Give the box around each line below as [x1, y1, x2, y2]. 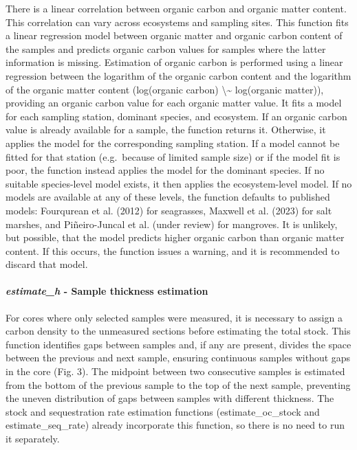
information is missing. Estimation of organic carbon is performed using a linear [6, 55, 343, 69]
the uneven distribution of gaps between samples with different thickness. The [6, 391, 334, 405]
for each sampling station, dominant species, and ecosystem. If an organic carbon [6, 109, 347, 123]
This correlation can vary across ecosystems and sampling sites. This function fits [6, 14, 349, 29]
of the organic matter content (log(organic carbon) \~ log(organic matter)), [6, 82, 324, 96]
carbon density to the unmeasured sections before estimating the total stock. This [6, 324, 351, 338]
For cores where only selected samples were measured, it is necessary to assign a [6, 310, 343, 324]
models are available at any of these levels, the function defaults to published [6, 190, 330, 204]
